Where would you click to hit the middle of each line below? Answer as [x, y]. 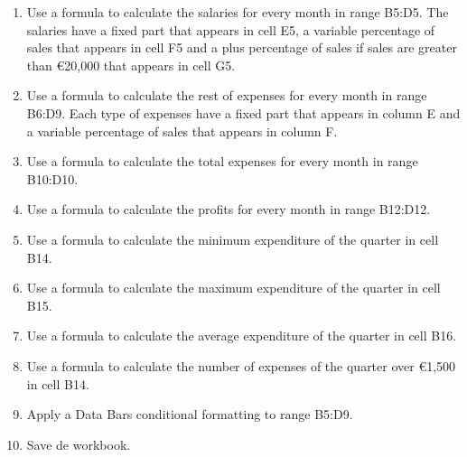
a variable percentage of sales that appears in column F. [182, 131]
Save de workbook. [79, 444]
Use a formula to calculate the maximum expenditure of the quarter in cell [233, 288]
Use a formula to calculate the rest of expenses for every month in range [227, 95]
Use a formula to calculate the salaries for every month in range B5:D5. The [238, 12]
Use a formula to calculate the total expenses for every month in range [222, 161]
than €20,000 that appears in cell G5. [131, 65]
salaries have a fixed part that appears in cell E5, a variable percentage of [231, 29]
